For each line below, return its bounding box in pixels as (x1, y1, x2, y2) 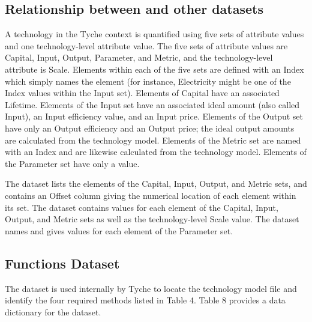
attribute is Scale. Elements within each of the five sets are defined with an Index (5, 62, 304, 75)
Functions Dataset (5, 254, 120, 272)
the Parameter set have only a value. (5, 157, 140, 169)
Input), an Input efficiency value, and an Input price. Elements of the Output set (5, 110, 304, 123)
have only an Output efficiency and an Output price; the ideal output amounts (5, 121, 295, 134)
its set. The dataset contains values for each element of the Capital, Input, (5, 201, 278, 213)
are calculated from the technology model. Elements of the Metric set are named (5, 133, 301, 146)
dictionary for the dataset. (5, 305, 101, 318)
